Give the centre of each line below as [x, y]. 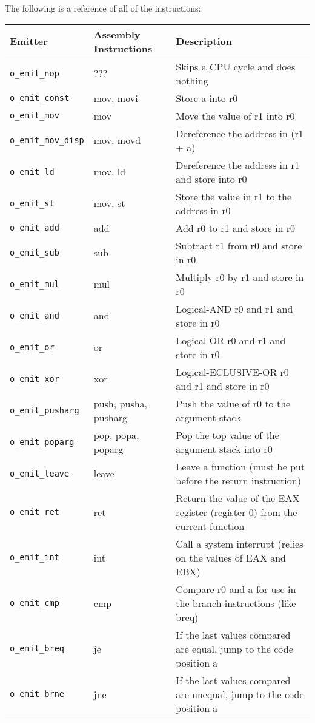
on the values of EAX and [231, 557]
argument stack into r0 [224, 449]
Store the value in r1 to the [234, 196]
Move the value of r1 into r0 [235, 115]
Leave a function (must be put [240, 466]
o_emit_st [32, 203]
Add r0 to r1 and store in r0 [236, 228]
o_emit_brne [37, 694]
